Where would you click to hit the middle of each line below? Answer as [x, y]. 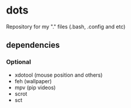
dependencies [33, 45]
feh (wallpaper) [33, 81]
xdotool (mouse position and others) [58, 75]
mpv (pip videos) [35, 87]
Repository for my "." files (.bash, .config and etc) [66, 27]
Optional [19, 62]
